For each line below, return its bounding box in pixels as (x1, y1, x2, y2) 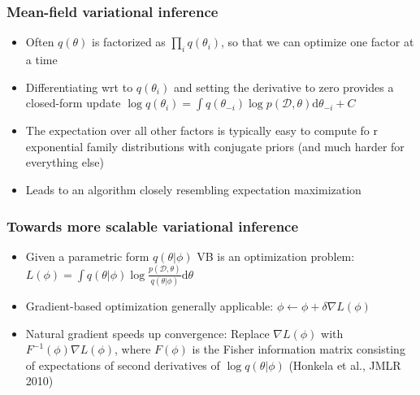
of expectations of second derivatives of (25, 356, 220, 373)
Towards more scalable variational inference (6, 215, 299, 236)
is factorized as (92, 33, 166, 50)
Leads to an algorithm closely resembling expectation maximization (25, 180, 362, 197)
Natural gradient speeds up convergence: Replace (25, 324, 270, 341)
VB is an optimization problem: (197, 247, 355, 264)
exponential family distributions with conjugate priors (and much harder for (25, 137, 405, 154)
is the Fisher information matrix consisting (192, 341, 405, 358)
